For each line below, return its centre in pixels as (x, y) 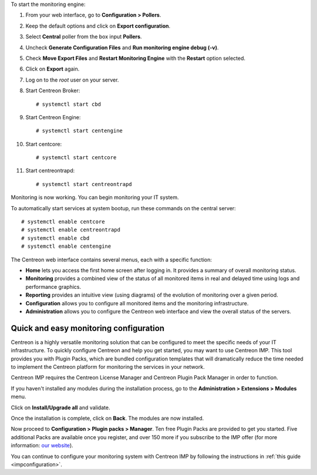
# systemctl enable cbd (55, 238)
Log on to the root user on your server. (72, 80)
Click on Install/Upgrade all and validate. (60, 407)
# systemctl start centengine (80, 131)
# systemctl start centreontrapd (84, 184)
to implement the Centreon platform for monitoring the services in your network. (108, 367)
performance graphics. (53, 287)
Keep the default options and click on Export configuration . (98, 26)
